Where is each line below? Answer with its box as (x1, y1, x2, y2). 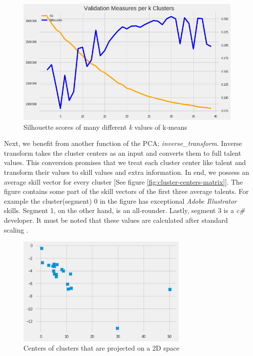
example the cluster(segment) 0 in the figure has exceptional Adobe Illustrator (4, 195, 237, 206)
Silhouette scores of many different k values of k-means (23, 121, 188, 132)
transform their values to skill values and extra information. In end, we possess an (4, 167, 250, 177)
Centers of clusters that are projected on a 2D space (23, 343, 180, 353)
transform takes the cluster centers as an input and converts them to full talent (4, 147, 241, 158)
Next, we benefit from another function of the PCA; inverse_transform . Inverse (4, 138, 242, 148)
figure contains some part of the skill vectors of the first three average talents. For (4, 186, 249, 196)
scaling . (4, 224, 28, 235)
